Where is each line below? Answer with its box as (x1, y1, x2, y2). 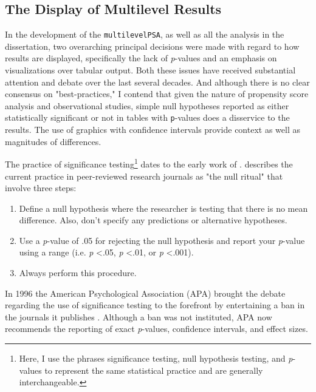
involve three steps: (5, 181, 77, 194)
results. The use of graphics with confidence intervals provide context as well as (5, 123, 300, 136)
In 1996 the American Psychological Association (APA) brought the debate (5, 286, 286, 299)
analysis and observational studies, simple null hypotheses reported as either (5, 99, 289, 112)
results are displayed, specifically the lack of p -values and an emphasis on (5, 52, 277, 64)
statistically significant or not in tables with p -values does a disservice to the (5, 111, 290, 124)
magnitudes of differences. (5, 135, 101, 147)
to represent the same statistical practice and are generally (44, 363, 263, 376)
